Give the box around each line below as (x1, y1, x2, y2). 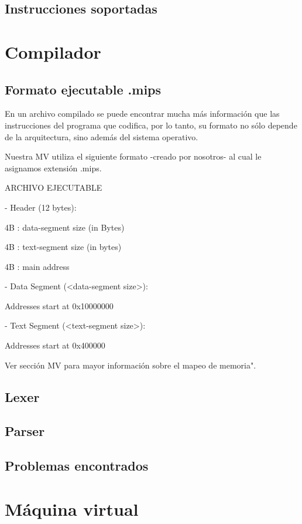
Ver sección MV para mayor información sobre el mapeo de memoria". (5, 359, 256, 371)
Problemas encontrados (5, 457, 149, 475)
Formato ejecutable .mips (5, 80, 162, 98)
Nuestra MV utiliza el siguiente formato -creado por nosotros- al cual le (5, 150, 262, 163)
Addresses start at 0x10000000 (5, 299, 114, 312)
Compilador (5, 39, 101, 63)
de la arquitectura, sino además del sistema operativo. (5, 130, 198, 143)
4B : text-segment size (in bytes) (5, 241, 122, 253)
